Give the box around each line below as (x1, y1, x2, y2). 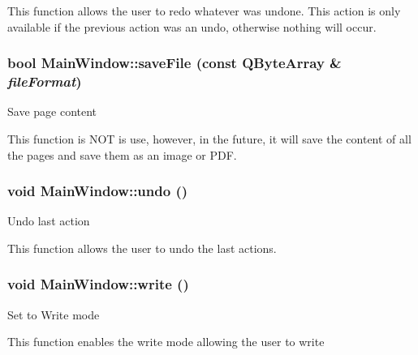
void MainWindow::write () (7, 274, 189, 294)
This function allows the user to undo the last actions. (7, 239, 277, 256)
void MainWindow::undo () (7, 181, 188, 201)
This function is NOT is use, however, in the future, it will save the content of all (7, 130, 412, 147)
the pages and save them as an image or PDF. (7, 146, 237, 163)
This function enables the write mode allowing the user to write (7, 333, 325, 350)
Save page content (7, 103, 97, 120)
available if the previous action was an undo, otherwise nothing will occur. (7, 18, 377, 35)
